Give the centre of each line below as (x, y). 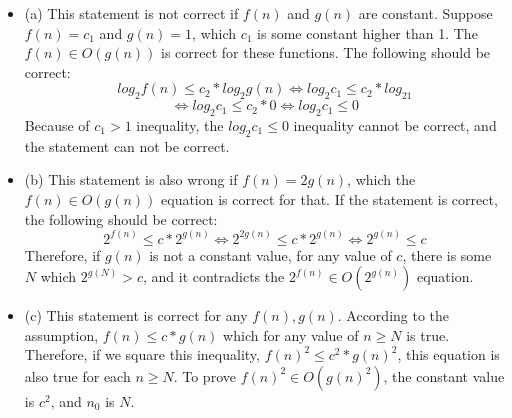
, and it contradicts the (213, 276)
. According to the (393, 315)
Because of (57, 124)
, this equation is (448, 354)
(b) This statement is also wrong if (131, 179)
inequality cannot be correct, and (395, 124)
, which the (381, 179)
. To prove (204, 375)
